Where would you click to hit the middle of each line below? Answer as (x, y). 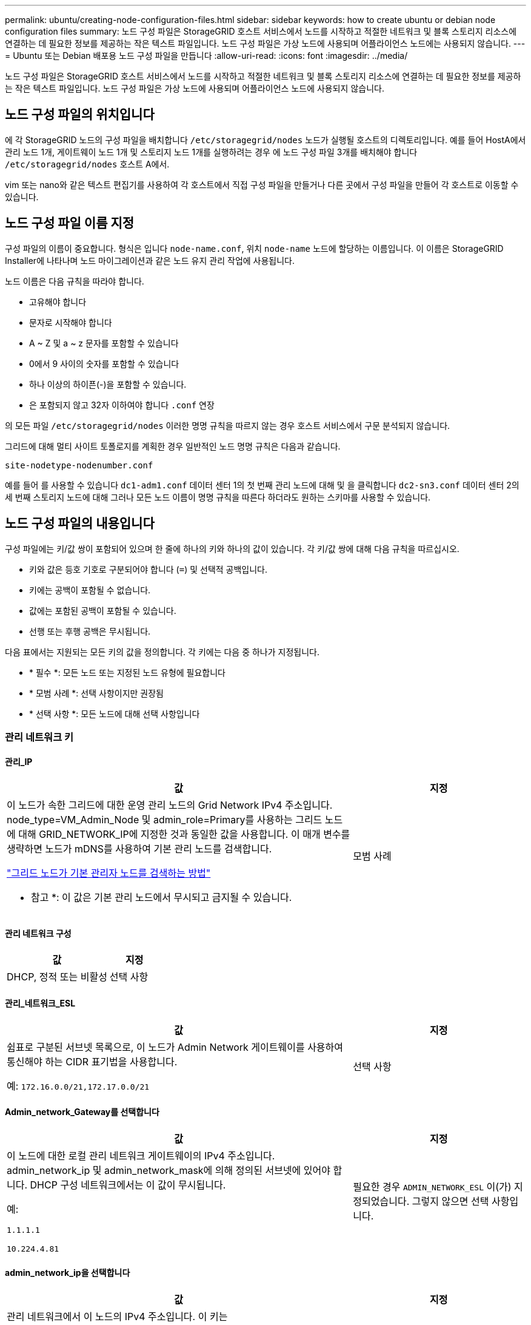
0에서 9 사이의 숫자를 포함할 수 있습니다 (104, 363)
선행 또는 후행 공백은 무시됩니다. (90, 631)
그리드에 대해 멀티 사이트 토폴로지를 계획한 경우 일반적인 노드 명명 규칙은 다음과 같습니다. (173, 446)
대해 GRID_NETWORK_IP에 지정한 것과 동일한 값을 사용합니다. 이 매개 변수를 (184, 834)
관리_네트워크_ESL (40, 1003)
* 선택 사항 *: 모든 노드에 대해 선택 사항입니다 (115, 713)
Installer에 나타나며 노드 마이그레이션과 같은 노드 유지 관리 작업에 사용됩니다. (150, 260)
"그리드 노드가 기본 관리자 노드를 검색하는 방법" (109, 873)
